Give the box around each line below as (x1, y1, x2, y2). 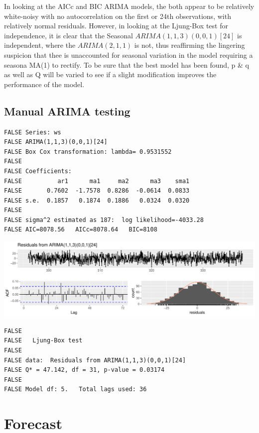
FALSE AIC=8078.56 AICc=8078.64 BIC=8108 (4, 226, 157, 233)
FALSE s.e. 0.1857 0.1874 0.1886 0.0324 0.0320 (4, 197, 190, 204)
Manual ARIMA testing (4, 103, 130, 118)
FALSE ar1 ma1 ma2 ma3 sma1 (4, 177, 190, 185)
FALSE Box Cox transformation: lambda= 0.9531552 (4, 148, 172, 155)
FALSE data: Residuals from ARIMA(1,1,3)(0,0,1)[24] (4, 356, 186, 364)
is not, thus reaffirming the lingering (134, 40, 245, 50)
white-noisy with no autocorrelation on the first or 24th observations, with (4, 10, 231, 21)
